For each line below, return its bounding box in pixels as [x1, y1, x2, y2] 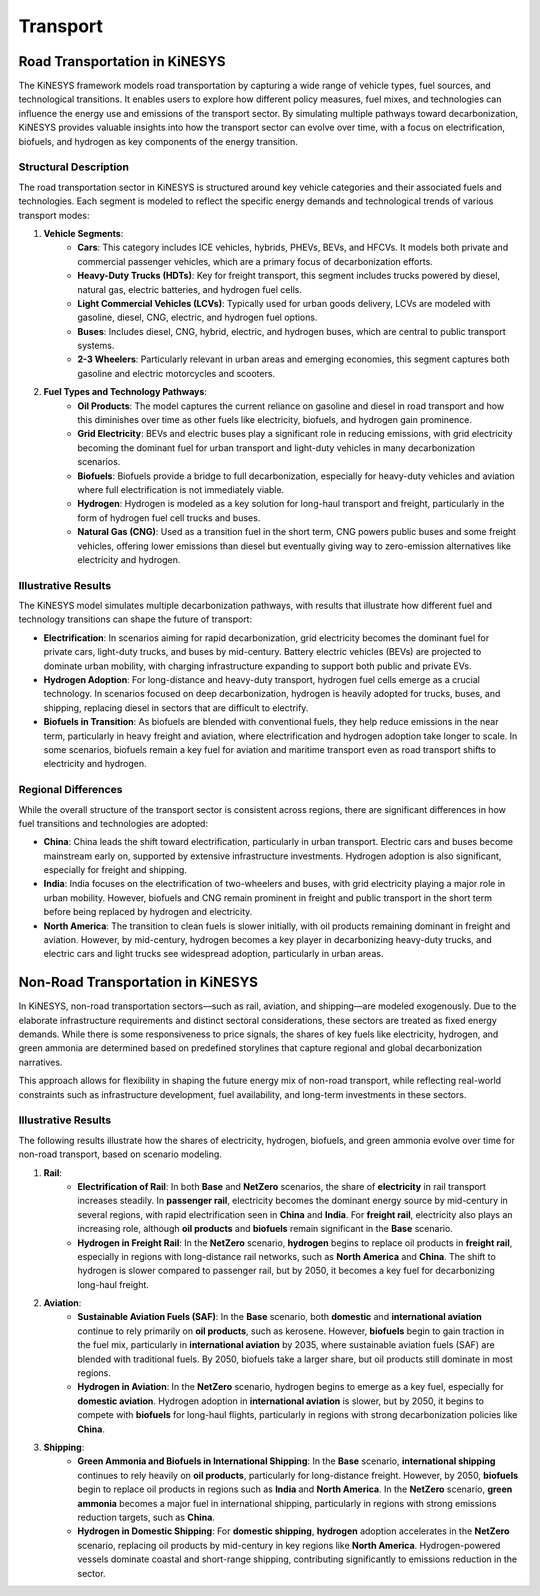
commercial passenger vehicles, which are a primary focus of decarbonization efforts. [77, 255, 434, 267]
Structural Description [18, 160, 130, 174]
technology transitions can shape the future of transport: [18, 613, 253, 625]
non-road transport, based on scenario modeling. [18, 1148, 222, 1160]
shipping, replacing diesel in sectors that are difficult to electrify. [43, 701, 309, 714]
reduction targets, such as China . [77, 1511, 215, 1523]
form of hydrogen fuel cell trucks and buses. [77, 511, 261, 524]
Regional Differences [18, 783, 123, 797]
